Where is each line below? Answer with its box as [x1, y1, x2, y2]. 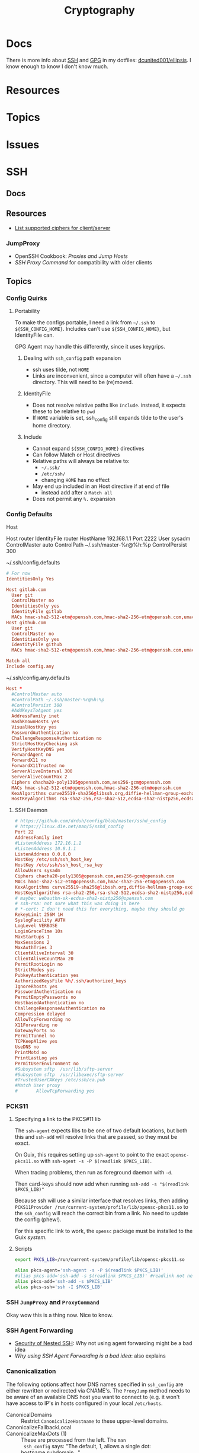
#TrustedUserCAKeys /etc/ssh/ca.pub [14, 1077, 105, 1083]
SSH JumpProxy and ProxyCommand [6, 1298, 99, 1306]
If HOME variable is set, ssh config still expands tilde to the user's [32, 414, 184, 423]
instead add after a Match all [41, 488, 113, 496]
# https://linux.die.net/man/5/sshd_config [14, 823, 124, 830]
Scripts [14, 1246, 33, 1253]
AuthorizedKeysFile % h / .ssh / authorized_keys [14, 978, 127, 984]
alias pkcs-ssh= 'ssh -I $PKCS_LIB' [14, 1284, 103, 1290]
